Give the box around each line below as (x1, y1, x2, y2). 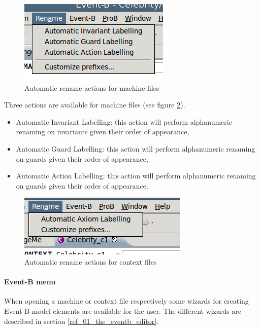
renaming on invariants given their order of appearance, (16, 126, 189, 137)
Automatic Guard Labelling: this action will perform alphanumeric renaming (16, 143, 255, 154)
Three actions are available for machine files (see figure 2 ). (4, 99, 185, 110)
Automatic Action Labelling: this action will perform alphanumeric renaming (16, 170, 256, 181)
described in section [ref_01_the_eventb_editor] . (4, 315, 159, 326)
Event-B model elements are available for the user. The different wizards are (4, 305, 242, 316)
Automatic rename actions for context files (24, 256, 157, 267)
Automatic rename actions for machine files (24, 82, 159, 93)
